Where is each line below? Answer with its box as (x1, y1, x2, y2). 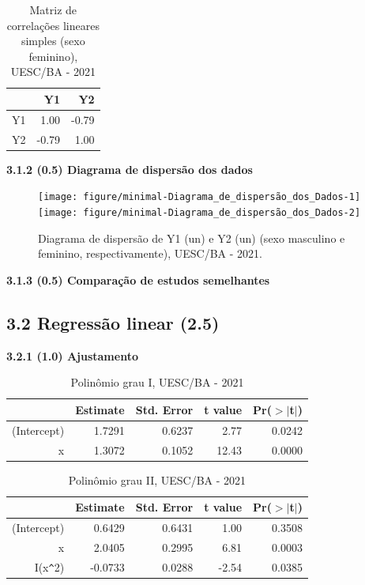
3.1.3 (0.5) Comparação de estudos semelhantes (6, 271, 270, 288)
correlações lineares (6, 17, 100, 33)
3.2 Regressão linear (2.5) (6, 310, 220, 334)
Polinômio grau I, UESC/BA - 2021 (70, 374, 244, 391)
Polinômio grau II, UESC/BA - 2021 (68, 471, 246, 488)
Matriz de (29, 2, 77, 17)
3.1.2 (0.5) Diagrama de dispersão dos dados (6, 160, 253, 177)
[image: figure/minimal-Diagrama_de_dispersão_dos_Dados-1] (38, 191, 361, 203)
